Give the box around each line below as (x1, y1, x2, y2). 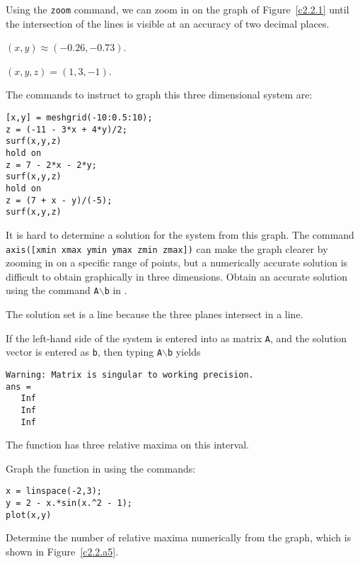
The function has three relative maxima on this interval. (6, 437, 250, 452)
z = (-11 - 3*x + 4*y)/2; (6, 124, 127, 135)
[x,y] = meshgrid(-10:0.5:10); (6, 113, 153, 123)
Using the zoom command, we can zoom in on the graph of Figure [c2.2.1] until (6, 2, 349, 16)
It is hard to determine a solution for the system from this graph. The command (6, 227, 354, 242)
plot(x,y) (6, 509, 52, 520)
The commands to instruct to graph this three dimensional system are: (6, 87, 313, 102)
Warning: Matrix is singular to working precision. (6, 369, 254, 380)
